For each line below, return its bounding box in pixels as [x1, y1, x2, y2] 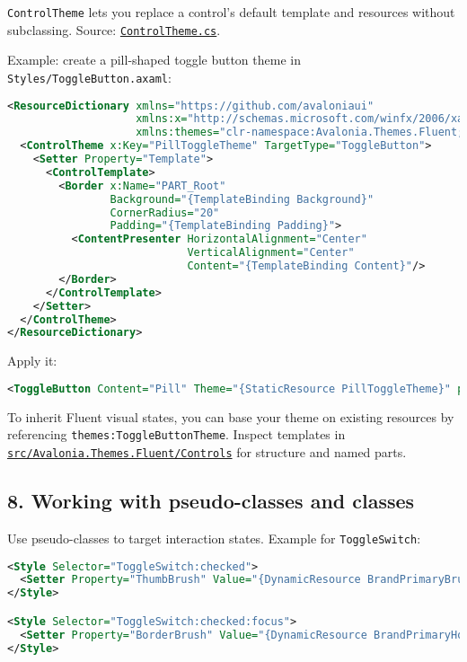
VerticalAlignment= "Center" [187, 246, 355, 260]
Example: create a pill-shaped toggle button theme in [7, 50, 301, 69]
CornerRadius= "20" [110, 206, 220, 219]
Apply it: [7, 351, 57, 370]
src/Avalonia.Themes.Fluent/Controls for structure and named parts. [7, 443, 407, 462]
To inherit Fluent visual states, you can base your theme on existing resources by [7, 407, 454, 426]
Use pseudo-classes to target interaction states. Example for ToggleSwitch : [7, 528, 421, 547]
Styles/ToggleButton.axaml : [7, 67, 172, 86]
